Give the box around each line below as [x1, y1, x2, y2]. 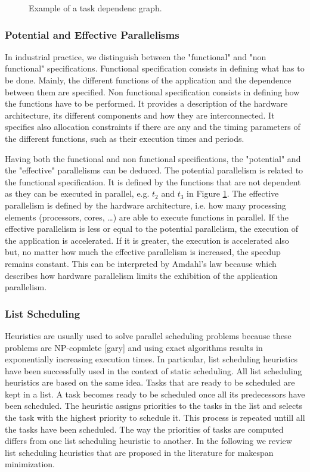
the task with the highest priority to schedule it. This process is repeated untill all [5, 411, 305, 424]
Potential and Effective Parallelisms [5, 27, 179, 42]
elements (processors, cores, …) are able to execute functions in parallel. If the [5, 210, 289, 223]
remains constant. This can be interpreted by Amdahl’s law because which [5, 257, 277, 269]
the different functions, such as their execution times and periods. [5, 132, 244, 144]
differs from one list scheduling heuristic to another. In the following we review [5, 434, 292, 447]
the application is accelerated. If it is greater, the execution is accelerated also [5, 234, 289, 246]
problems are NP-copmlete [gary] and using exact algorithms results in [5, 341, 263, 353]
